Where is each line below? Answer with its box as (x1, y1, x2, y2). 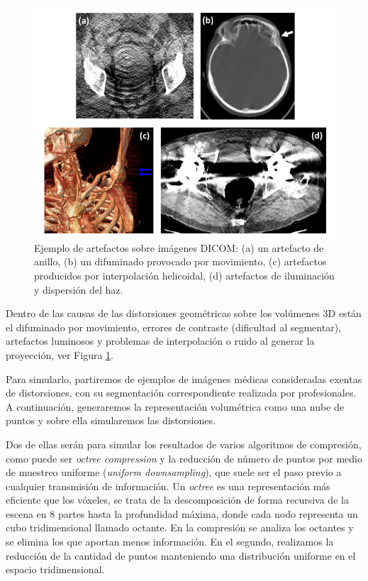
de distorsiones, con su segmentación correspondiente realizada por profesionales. (6, 385, 357, 400)
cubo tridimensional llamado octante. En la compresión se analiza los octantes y (6, 520, 354, 535)
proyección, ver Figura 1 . (6, 347, 113, 362)
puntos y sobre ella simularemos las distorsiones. (6, 413, 216, 428)
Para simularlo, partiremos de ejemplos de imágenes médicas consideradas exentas (6, 371, 362, 386)
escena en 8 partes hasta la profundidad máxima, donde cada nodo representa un (6, 506, 358, 521)
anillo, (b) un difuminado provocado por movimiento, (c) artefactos (34, 254, 327, 269)
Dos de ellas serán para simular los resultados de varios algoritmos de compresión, (6, 436, 362, 451)
